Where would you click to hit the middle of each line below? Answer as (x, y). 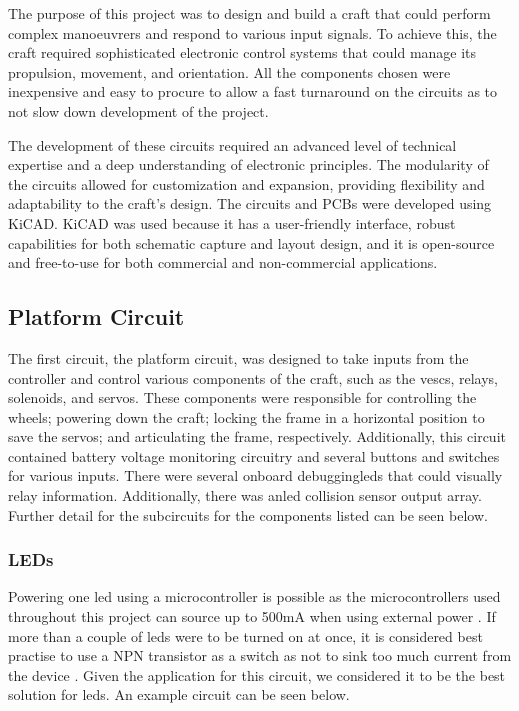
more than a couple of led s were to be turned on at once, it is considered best (245, 635)
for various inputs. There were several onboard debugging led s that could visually (255, 475)
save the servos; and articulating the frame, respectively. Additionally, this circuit (257, 436)
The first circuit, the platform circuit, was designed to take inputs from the (238, 357)
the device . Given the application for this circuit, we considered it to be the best (257, 674)
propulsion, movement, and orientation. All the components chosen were (229, 71)
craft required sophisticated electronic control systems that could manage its (242, 52)
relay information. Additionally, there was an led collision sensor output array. (245, 495)
